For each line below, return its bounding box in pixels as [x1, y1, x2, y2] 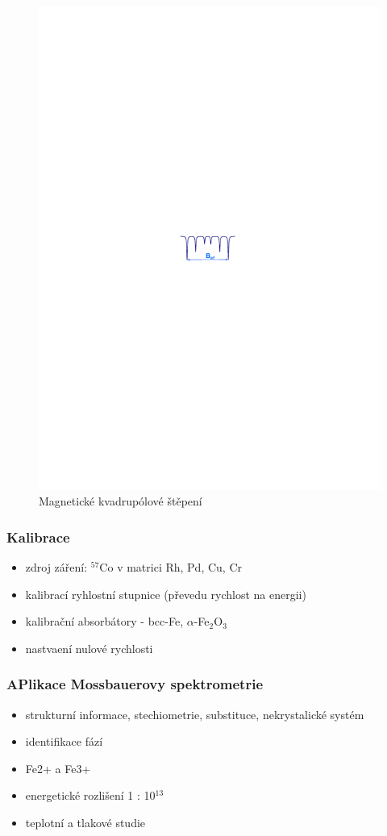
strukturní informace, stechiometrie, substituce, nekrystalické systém [25, 705, 364, 722]
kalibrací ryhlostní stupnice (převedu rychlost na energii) [25, 585, 306, 602]
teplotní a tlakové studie [25, 814, 146, 831]
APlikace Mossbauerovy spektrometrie [6, 674, 264, 694]
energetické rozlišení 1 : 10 [25, 787, 156, 804]
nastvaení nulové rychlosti [25, 639, 153, 656]
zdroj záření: [25, 559, 88, 576]
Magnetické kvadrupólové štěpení [39, 493, 202, 510]
